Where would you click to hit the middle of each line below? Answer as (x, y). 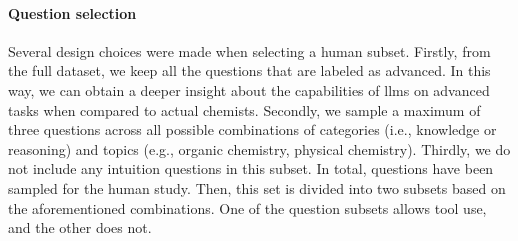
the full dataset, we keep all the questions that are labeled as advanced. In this (249, 70)
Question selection (72, 12)
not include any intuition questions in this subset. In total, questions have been (251, 168)
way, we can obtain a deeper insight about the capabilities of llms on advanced (249, 89)
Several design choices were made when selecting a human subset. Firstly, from (249, 50)
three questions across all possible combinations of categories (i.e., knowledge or (252, 129)
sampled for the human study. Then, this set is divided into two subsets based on (257, 187)
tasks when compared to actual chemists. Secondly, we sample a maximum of (244, 109)
